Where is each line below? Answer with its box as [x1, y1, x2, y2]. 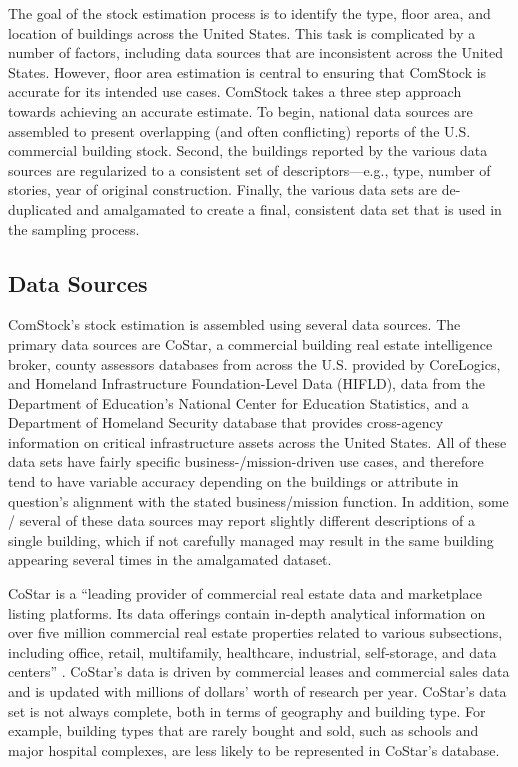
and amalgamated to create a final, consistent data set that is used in [76, 198, 502, 219]
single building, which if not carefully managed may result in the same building [8, 529, 494, 550]
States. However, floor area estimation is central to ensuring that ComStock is [8, 61, 487, 82]
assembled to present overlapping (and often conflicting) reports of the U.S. [8, 120, 471, 141]
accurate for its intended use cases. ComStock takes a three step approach [8, 81, 462, 102]
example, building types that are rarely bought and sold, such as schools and [8, 720, 479, 741]
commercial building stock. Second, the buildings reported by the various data [8, 140, 488, 161]
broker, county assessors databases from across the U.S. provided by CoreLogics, [8, 353, 501, 374]
